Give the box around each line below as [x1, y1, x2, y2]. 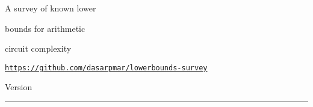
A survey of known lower [5, 2, 96, 14]
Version [5, 81, 33, 93]
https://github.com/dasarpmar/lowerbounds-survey [5, 63, 208, 72]
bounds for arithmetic [5, 22, 85, 34]
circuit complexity [5, 42, 72, 55]
